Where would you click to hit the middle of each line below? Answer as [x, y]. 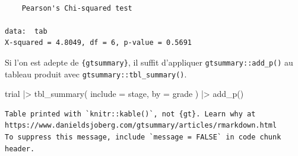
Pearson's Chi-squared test [77, 8]
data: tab [26, 31]
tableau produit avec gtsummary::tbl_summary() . [96, 74]
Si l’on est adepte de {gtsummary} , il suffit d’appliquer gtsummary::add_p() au [149, 62]
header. [20, 149]
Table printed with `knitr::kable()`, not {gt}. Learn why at [130, 114]
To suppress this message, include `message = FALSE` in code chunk [143, 137]
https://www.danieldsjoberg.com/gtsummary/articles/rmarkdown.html [141, 126]
